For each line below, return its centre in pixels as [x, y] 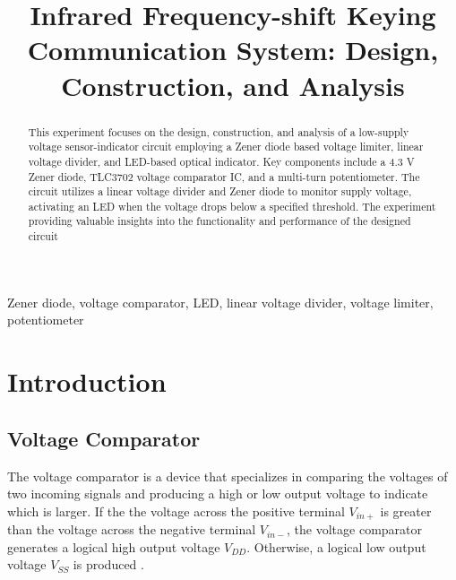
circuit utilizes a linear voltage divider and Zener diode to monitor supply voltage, [220, 191]
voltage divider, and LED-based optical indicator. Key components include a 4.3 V [221, 161]
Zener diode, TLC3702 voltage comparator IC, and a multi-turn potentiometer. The [224, 176]
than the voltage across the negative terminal [132, 529]
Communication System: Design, [233, 50]
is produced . [108, 564]
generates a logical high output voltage [114, 546]
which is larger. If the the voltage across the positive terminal [176, 511]
